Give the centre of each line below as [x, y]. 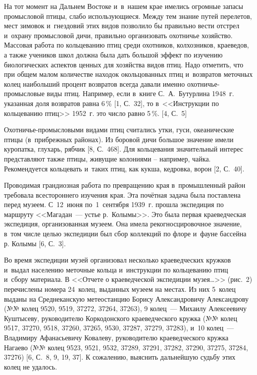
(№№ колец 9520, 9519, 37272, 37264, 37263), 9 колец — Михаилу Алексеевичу [125, 308]
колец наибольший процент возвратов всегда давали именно [95, 83]
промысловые [24, 93]
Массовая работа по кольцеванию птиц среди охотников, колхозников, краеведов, [127, 45]
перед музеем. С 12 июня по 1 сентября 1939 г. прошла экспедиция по [114, 204]
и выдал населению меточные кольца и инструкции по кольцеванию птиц [116, 269]
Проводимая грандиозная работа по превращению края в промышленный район [125, 185]
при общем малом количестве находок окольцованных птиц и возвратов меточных [128, 74]
